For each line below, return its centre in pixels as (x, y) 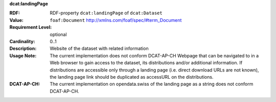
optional (58, 34)
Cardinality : (22, 41)
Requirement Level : (31, 27)
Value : (17, 20)
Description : (23, 49)
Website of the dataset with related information (99, 49)
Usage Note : (23, 55)
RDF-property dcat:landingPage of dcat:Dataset (106, 13)
